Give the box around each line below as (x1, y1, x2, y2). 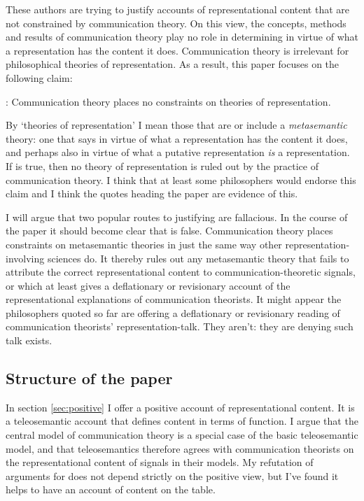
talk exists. (6, 333, 52, 348)
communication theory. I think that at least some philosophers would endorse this (6, 172, 356, 187)
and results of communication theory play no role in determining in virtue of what (6, 29, 358, 44)
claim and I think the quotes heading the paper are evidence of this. (6, 186, 298, 201)
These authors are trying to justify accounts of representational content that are (6, 2, 350, 16)
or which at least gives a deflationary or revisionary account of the (6, 278, 290, 292)
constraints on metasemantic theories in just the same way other (6, 237, 282, 251)
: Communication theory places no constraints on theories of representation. (6, 94, 331, 108)
